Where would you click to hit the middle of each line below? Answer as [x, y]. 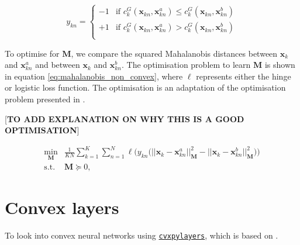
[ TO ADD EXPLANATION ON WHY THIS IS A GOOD [125, 118]
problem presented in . [45, 99]
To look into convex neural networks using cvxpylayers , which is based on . [142, 235]
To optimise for [32, 53]
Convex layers [62, 207]
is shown [280, 65]
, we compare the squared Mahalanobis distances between [174, 53]
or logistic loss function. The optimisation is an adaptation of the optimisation [145, 87]
